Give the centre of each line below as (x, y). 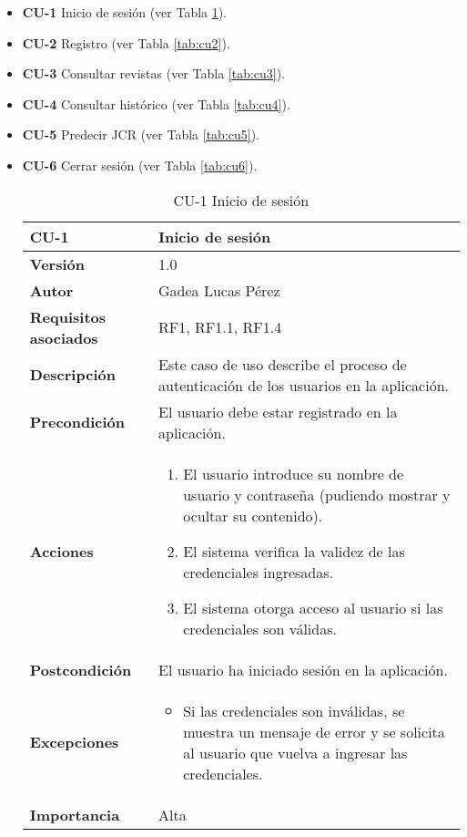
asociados (64, 337)
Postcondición (81, 669)
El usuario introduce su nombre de (294, 473)
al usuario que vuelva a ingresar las (295, 752)
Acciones (61, 551)
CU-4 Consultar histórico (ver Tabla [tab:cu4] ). (156, 103)
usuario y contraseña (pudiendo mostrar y (317, 494)
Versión (57, 263)
